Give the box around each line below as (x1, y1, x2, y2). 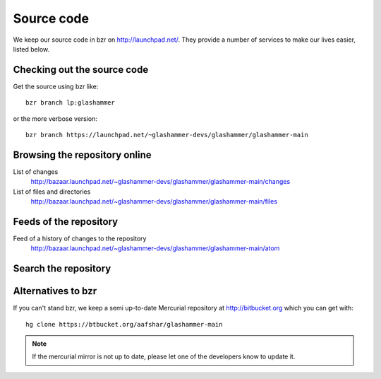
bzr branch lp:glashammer (25, 99, 116, 107)
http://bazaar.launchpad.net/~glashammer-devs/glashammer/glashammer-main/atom (30, 244, 280, 252)
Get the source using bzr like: (13, 82, 99, 91)
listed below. (13, 45, 50, 53)
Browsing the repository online (13, 148, 152, 161)
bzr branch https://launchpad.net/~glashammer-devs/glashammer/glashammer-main (25, 131, 308, 139)
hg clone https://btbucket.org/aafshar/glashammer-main (25, 320, 223, 328)
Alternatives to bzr (13, 285, 97, 297)
